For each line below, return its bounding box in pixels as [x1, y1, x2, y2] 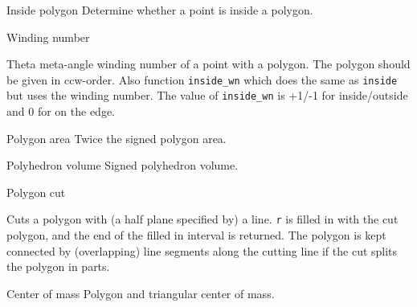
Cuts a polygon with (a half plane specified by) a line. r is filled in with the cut [6, 211, 399, 227]
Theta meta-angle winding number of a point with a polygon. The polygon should [6, 55, 411, 72]
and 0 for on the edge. [6, 103, 115, 120]
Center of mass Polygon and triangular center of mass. [6, 284, 275, 301]
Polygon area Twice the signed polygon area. [6, 129, 227, 146]
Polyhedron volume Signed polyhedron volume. [6, 157, 239, 174]
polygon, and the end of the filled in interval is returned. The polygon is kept [6, 227, 386, 244]
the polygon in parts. [6, 258, 110, 275]
